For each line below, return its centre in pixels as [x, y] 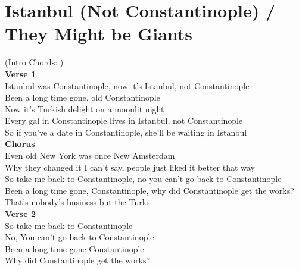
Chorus [20, 144]
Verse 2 [20, 214]
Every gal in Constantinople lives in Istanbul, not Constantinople [124, 120]
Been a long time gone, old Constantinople [82, 97]
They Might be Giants [99, 34]
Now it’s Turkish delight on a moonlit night [85, 109]
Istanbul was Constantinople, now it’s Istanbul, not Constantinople [127, 85]
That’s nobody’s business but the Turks [77, 202]
